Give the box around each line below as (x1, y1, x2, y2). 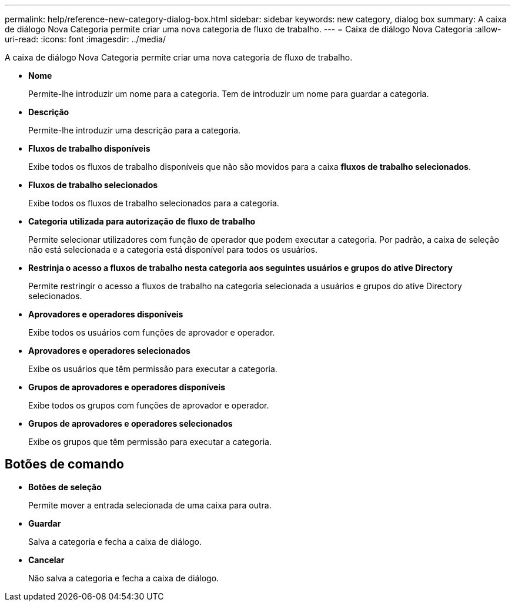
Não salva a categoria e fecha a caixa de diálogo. (28, 572, 219, 583)
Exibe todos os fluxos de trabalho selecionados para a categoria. (28, 198, 279, 208)
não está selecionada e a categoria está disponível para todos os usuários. (28, 245, 317, 255)
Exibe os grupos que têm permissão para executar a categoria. (28, 437, 272, 447)
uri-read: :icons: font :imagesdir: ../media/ (5, 34, 166, 44)
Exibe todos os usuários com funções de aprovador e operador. (28, 327, 275, 337)
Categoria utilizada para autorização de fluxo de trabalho (28, 216, 256, 226)
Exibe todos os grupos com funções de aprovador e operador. (28, 400, 269, 410)
